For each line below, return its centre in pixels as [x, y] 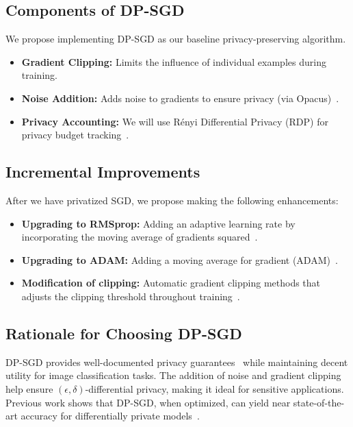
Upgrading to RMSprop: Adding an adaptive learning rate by [158, 223]
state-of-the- [319, 402]
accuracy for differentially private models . [110, 416]
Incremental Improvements [103, 172]
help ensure [29, 388]
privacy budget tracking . [75, 135]
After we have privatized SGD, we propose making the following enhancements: [172, 200]
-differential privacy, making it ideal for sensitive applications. [214, 388]
